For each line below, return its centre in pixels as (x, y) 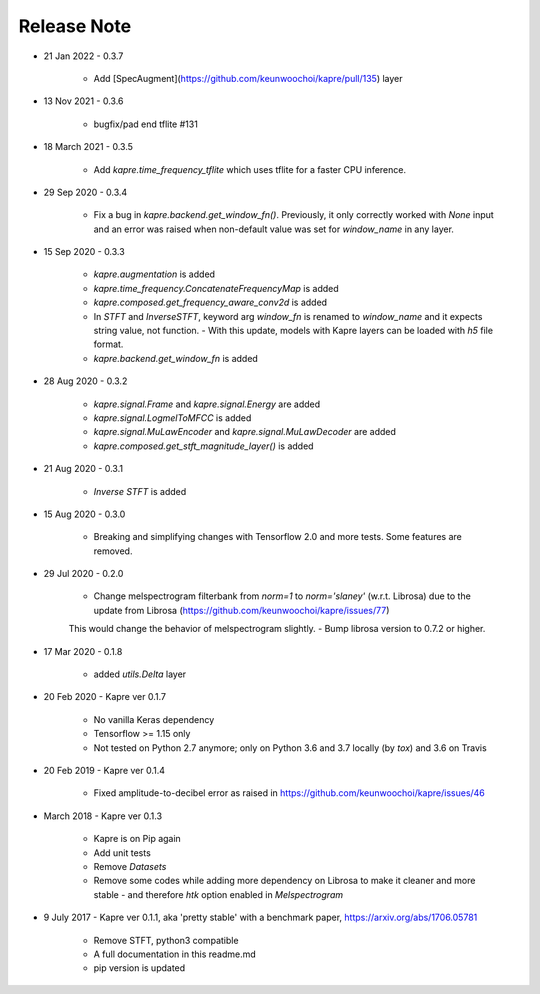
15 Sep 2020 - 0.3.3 (84, 252)
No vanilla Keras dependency (154, 719)
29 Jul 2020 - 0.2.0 (83, 574)
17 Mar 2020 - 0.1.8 (83, 651)
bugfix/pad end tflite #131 (146, 124)
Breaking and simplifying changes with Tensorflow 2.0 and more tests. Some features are (277, 537)
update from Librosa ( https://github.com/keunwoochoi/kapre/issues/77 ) (241, 610)
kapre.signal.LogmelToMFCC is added (172, 417)
